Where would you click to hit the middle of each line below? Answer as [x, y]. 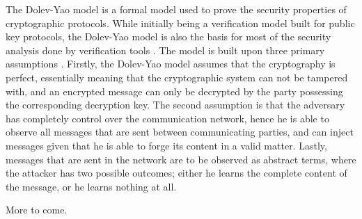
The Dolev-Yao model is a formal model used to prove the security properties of [176, 9]
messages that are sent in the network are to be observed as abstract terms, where [181, 159]
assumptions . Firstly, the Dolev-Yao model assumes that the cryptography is [171, 64]
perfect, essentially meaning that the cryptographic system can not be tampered [177, 77]
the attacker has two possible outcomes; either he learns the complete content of [176, 173]
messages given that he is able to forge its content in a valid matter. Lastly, [166, 145]
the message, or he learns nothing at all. [91, 186]
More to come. [37, 210]
